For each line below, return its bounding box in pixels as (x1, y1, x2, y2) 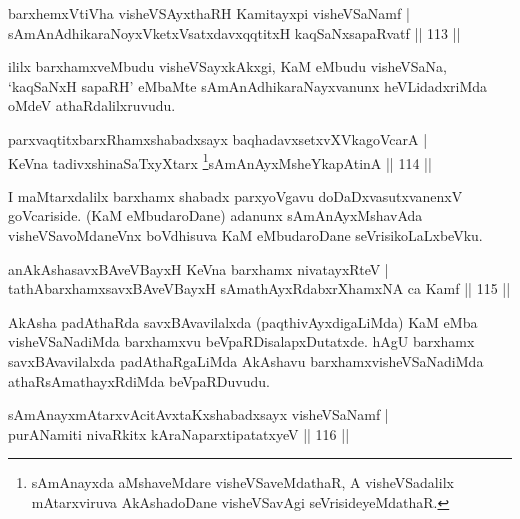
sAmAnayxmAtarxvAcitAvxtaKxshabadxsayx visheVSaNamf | (8, 404, 389, 425)
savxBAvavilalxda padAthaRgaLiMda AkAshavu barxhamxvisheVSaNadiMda (8, 350, 484, 371)
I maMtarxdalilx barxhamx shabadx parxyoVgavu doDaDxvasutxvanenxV (8, 185, 463, 206)
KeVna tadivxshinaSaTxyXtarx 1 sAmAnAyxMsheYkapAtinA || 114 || (8, 149, 432, 173)
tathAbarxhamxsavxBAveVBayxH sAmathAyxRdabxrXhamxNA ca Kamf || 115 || (8, 278, 511, 299)
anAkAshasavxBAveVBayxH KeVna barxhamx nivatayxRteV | (8, 258, 389, 279)
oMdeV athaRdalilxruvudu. (8, 95, 176, 116)
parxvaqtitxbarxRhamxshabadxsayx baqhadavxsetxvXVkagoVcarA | (8, 128, 428, 149)
